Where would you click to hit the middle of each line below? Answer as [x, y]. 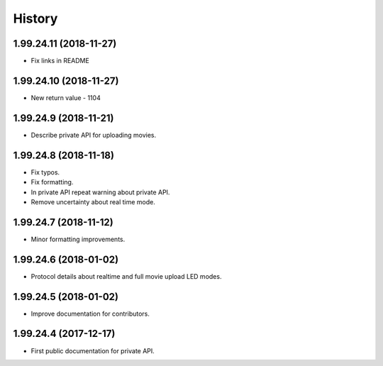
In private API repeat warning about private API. [100, 192]
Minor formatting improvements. [78, 239]
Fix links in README [60, 61]
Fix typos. [45, 172]
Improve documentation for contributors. [90, 314]
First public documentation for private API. [93, 350]
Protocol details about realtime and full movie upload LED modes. [126, 276]
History [35, 18]
